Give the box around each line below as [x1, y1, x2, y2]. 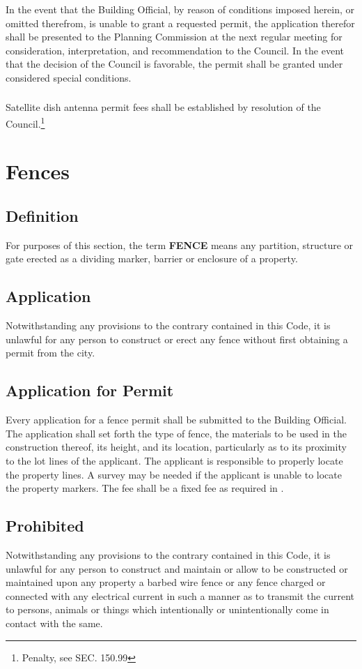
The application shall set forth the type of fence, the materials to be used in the [6, 426, 347, 440]
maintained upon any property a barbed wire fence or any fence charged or [6, 575, 326, 589]
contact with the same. [6, 615, 103, 630]
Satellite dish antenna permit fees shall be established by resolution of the [6, 100, 321, 114]
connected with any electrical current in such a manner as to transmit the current [6, 588, 354, 603]
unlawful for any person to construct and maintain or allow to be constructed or [6, 561, 348, 576]
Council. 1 [6, 114, 45, 130]
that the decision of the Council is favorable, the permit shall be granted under [6, 57, 343, 71]
